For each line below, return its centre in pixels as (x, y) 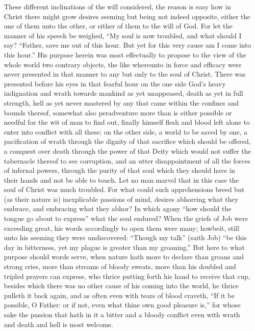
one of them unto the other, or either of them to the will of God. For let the (118, 26)
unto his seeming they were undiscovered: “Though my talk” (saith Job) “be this (125, 237)
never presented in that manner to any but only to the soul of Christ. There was (125, 74)
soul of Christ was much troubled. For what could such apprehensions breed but (124, 189)
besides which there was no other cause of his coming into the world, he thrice (121, 286)
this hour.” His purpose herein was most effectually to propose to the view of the (125, 54)
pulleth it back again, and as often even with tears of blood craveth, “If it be (119, 295)
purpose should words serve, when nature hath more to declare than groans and (124, 257)
